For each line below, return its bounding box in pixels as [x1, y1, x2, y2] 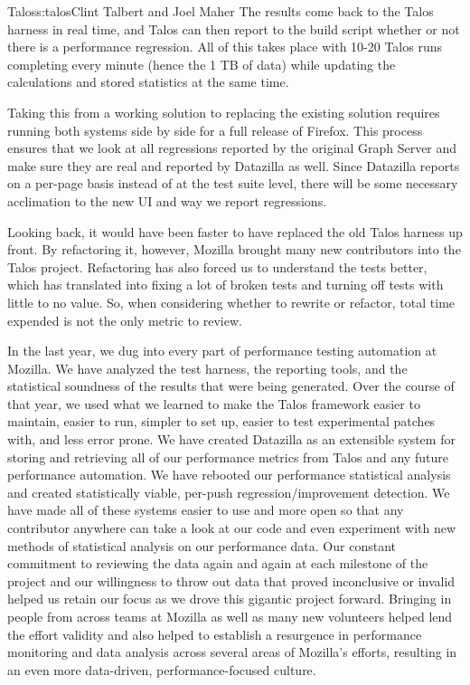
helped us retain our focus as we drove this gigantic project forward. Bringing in [7, 589, 452, 608]
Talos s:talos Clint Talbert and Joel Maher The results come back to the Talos [7, 2, 434, 20]
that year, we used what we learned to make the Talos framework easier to [7, 394, 420, 413]
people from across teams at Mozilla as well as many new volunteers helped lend [7, 607, 453, 625]
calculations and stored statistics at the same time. [7, 72, 289, 91]
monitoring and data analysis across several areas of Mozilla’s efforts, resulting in [7, 642, 457, 661]
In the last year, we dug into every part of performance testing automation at [7, 341, 437, 360]
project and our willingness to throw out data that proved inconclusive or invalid [7, 571, 456, 590]
